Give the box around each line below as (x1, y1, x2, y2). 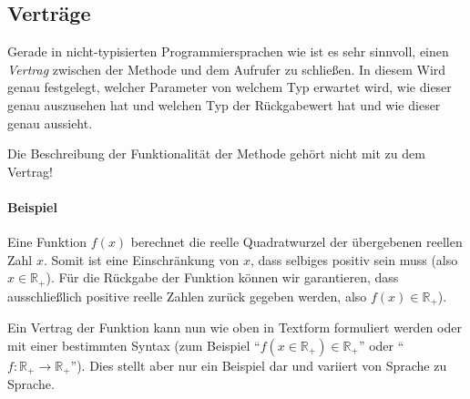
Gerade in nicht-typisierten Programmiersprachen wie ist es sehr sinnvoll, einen (7, 42, 449, 61)
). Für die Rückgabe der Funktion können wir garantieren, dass (46, 268, 399, 287)
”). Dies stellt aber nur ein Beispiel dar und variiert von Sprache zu (70, 355, 447, 374)
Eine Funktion (7, 232, 87, 251)
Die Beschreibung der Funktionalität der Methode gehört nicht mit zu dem (7, 144, 425, 163)
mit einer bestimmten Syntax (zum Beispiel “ (7, 335, 261, 354)
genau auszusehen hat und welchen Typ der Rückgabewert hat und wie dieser (7, 95, 441, 114)
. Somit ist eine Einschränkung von (43, 250, 240, 269)
